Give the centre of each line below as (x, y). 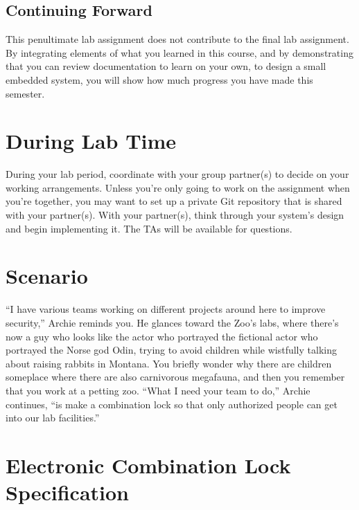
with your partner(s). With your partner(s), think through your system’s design (175, 215)
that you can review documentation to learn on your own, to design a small (166, 66)
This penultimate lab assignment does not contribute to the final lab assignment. (177, 39)
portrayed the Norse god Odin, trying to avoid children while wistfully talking (171, 350)
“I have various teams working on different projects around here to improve (166, 309)
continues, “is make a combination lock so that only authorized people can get (172, 404)
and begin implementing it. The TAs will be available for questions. (149, 228)
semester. (25, 93)
